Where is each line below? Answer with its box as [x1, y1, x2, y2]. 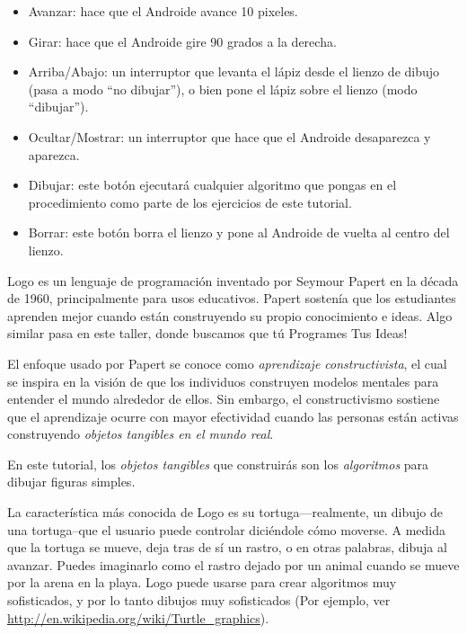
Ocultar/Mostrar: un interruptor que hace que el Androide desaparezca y [28, 127, 431, 146]
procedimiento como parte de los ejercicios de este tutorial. [28, 192, 352, 211]
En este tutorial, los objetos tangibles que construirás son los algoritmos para [7, 454, 429, 473]
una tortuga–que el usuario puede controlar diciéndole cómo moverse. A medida [7, 520, 446, 539]
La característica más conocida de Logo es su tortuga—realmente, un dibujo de [7, 503, 443, 522]
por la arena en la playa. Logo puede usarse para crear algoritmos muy [7, 573, 397, 592]
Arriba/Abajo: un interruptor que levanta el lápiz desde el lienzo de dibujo [28, 62, 440, 81]
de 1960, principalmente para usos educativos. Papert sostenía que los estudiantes [7, 289, 456, 308]
